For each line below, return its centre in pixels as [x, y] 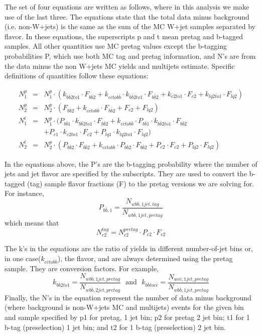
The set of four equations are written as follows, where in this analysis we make [127, 7]
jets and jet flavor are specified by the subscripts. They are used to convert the [126, 174]
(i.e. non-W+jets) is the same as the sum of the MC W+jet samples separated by [130, 26]
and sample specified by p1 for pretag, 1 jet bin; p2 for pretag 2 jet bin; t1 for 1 [127, 317]
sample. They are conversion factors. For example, [82, 268]
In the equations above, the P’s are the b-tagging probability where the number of [131, 163]
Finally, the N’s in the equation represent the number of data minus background [128, 297]
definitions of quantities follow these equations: [77, 76]
